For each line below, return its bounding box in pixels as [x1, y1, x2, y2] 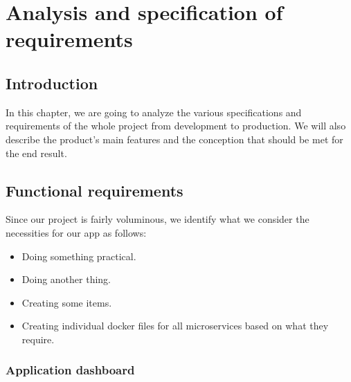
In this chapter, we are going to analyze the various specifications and [6, 104, 302, 119]
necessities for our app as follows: [6, 225, 147, 239]
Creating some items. [21, 295, 112, 309]
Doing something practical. [21, 248, 136, 263]
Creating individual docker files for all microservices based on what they [21, 318, 329, 333]
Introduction [6, 72, 98, 93]
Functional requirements [6, 179, 183, 201]
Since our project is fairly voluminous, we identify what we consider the [6, 212, 309, 226]
